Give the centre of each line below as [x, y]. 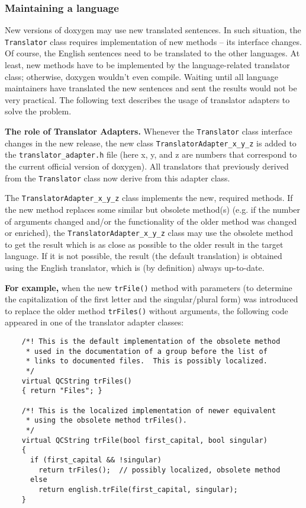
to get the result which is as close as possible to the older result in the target [144, 244]
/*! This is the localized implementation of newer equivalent [149, 410]
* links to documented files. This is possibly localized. [146, 361]
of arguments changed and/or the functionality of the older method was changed [151, 221]
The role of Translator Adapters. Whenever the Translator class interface [149, 131]
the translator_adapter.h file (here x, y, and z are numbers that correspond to [151, 154]
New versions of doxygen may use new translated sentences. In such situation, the [153, 30]
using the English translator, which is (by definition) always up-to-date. [135, 267]
